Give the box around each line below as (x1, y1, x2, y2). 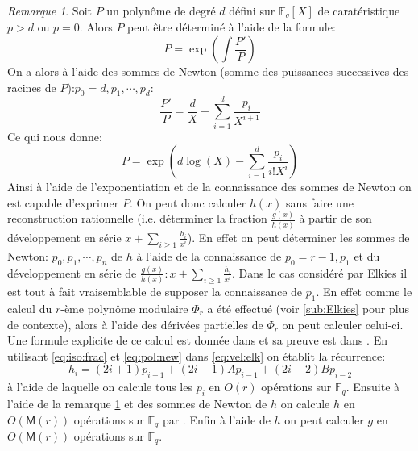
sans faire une (286, 194, 354, 211)
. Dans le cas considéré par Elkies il (232, 264, 408, 281)
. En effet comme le (316, 283, 412, 300)
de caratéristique (317, 2, 400, 19)
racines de (7, 78, 56, 95)
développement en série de (7, 264, 137, 281)
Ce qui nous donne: (7, 127, 102, 144)
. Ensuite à (346, 378, 400, 395)
